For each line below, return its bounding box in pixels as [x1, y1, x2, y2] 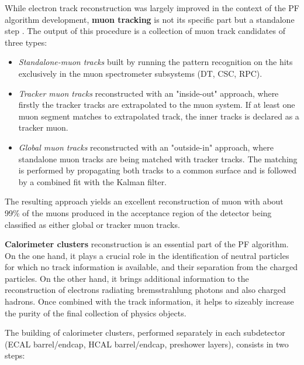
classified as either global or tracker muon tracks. [5, 218, 180, 230]
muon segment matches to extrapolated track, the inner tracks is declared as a [18, 110, 299, 122]
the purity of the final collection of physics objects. [5, 306, 186, 319]
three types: [5, 36, 47, 48]
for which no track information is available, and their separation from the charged [5, 261, 298, 273]
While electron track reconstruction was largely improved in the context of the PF [5, 2, 299, 13]
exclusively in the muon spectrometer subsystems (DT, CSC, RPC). [18, 67, 262, 79]
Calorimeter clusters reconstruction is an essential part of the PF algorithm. [5, 238, 289, 250]
